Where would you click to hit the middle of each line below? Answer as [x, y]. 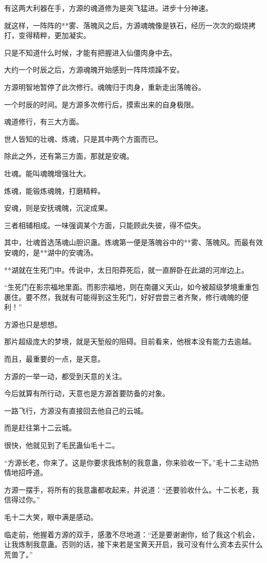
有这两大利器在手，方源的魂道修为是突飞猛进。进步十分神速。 [108, 8]
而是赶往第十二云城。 [40, 428]
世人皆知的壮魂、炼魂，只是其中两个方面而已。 [83, 138]
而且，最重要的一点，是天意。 [54, 359]
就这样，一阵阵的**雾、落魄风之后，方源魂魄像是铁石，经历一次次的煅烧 [126, 25]
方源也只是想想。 [33, 324]
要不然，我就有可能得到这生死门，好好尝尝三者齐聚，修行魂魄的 [133, 297]
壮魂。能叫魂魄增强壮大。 [47, 173]
